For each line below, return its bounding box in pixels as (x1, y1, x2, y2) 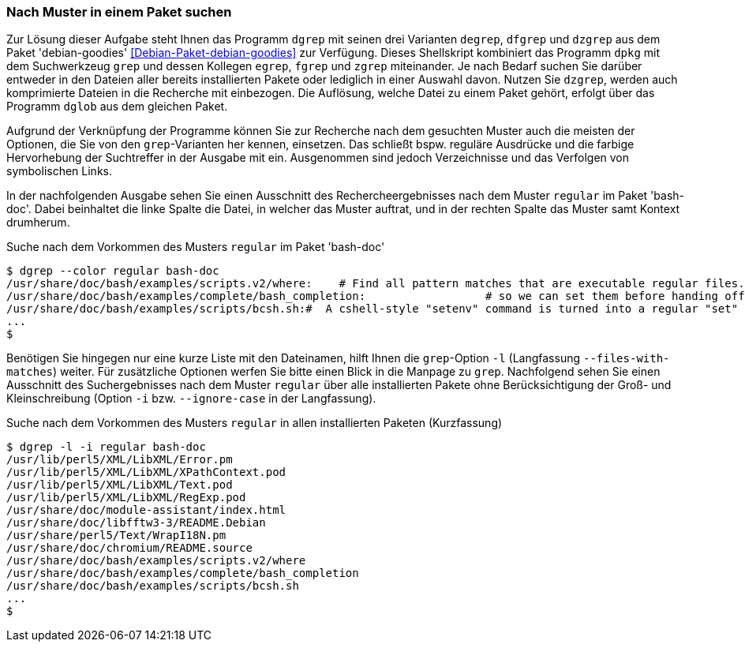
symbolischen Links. (6, 164, 112, 178)
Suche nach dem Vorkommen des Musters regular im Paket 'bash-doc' (6, 240, 385, 254)
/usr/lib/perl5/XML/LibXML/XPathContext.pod (6, 466, 286, 479)
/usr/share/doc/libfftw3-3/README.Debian (6, 516, 266, 530)
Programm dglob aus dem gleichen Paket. (6, 99, 228, 114)
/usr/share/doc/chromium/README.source (6, 541, 253, 555)
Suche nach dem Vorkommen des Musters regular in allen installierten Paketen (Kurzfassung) (6, 416, 503, 430)
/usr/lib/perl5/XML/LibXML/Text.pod (6, 478, 233, 492)
